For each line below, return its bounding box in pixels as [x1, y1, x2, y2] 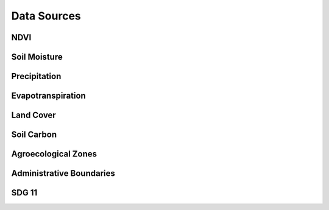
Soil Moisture [11, 52, 63, 62]
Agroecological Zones [11, 149, 97, 159]
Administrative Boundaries [11, 168, 115, 179]
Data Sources [11, 9, 82, 23]
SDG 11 [11, 187, 38, 198]
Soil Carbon [11, 130, 57, 140]
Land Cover [11, 110, 56, 121]
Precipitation [11, 71, 62, 82]
